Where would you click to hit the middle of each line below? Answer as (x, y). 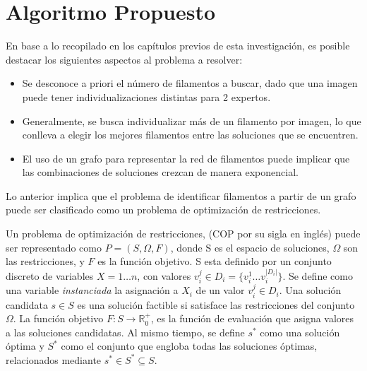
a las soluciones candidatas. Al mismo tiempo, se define (125, 332)
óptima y (25, 346)
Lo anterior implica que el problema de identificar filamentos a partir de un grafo (181, 195)
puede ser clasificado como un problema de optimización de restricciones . (163, 210)
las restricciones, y (45, 261)
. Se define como (318, 275)
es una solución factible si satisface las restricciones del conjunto (216, 304)
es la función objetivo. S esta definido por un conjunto (215, 261)
